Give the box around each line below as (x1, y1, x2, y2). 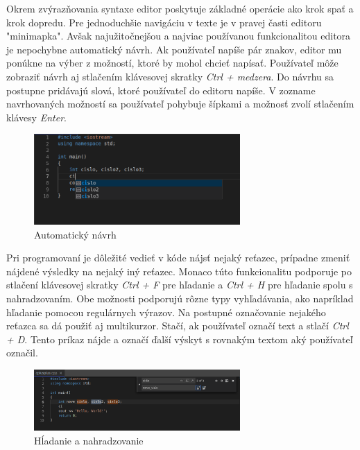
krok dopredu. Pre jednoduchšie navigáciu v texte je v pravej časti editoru (6, 15, 322, 29)
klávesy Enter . (6, 110, 67, 124)
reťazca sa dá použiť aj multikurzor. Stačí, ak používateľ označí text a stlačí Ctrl (6, 318, 349, 333)
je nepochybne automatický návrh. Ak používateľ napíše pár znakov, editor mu (6, 42, 342, 56)
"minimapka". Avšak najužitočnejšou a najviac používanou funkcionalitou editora (6, 28, 351, 43)
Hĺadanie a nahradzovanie (34, 433, 144, 447)
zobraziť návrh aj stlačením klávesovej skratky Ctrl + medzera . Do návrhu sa (6, 69, 334, 83)
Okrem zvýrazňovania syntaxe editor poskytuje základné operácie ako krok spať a (6, 1, 354, 15)
